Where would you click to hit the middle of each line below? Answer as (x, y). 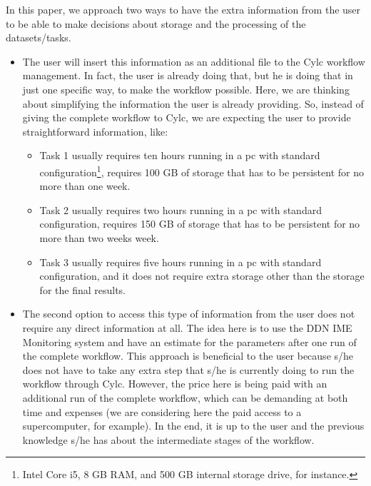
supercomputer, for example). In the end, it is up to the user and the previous (193, 426)
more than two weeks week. (99, 237)
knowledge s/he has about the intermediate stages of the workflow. (168, 439)
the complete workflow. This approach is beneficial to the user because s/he (188, 356)
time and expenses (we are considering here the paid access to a (162, 411)
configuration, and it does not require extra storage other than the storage (202, 276)
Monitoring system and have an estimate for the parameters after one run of (189, 341)
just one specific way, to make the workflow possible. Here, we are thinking (186, 89)
